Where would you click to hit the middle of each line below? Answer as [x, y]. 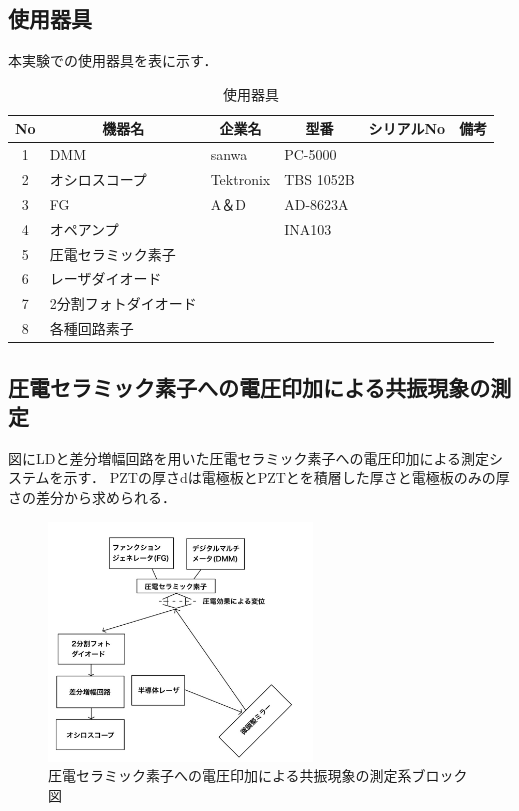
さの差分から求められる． [92, 497]
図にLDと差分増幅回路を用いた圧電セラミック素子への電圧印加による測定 [249, 457]
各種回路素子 [91, 328]
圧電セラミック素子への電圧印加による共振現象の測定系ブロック [258, 775]
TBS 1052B [319, 179]
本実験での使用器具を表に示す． [113, 60]
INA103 [308, 228]
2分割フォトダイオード [123, 303]
